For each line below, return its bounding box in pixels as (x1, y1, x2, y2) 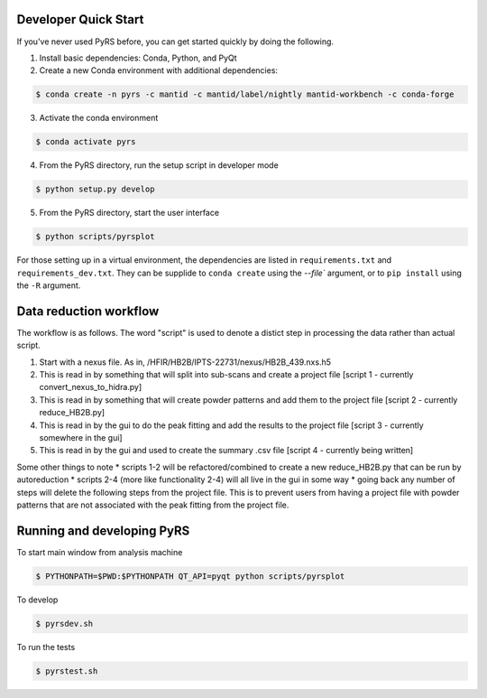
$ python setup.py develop (35, 184, 155, 194)
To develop (16, 594, 59, 605)
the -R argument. (16, 280, 81, 291)
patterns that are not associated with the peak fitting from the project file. (16, 499, 289, 510)
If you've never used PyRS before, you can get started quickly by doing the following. (16, 36, 334, 47)
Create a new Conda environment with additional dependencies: (39, 65, 279, 76)
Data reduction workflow (16, 303, 160, 319)
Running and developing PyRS (16, 523, 190, 538)
